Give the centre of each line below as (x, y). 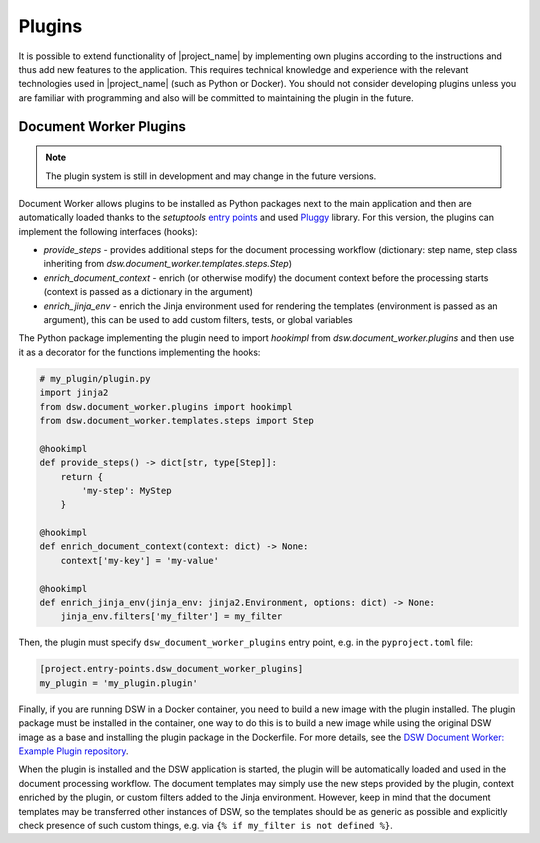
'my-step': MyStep (126, 490)
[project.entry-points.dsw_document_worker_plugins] (171, 669)
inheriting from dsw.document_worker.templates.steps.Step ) (168, 264)
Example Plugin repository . (73, 751)
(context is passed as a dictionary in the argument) (148, 292)
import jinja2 (74, 393)
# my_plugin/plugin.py (95, 378)
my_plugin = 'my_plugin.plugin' (119, 683)
